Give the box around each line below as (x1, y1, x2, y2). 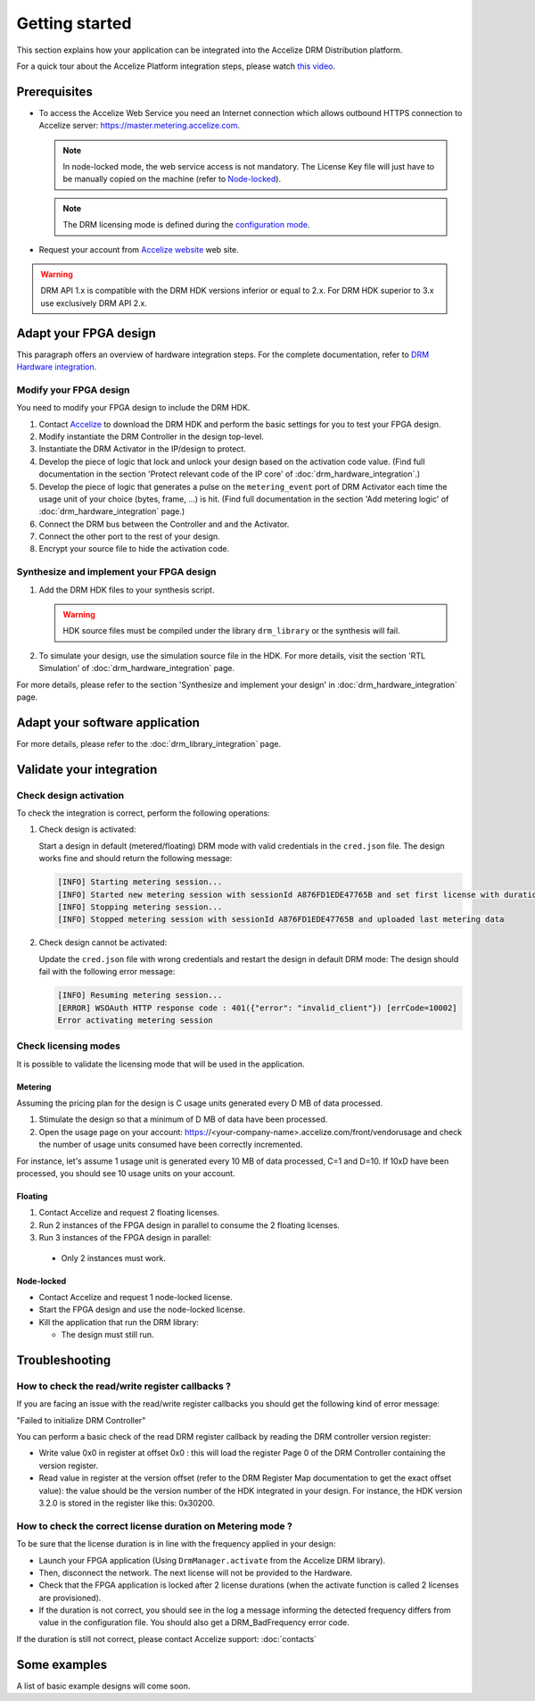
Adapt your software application (16, 715, 201, 730)
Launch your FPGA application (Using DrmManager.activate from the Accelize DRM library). (38, 1555, 386, 1565)
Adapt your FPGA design (16, 326, 156, 341)
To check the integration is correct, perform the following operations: (16, 808, 271, 818)
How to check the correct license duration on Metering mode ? (16, 1520, 293, 1532)
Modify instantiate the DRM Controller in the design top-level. (38, 431, 265, 442)
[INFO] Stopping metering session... (57, 901, 223, 912)
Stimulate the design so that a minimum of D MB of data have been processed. (38, 1114, 328, 1124)
